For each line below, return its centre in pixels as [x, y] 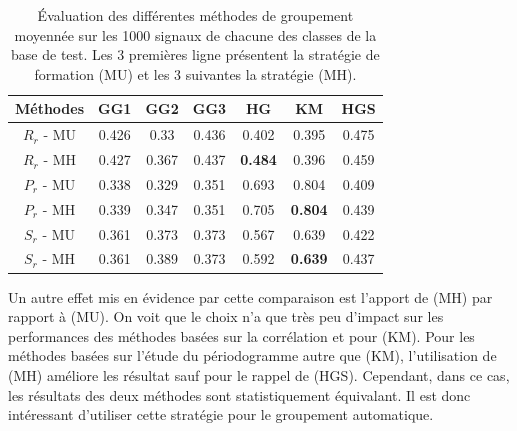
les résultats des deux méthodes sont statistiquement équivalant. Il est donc [239, 394]
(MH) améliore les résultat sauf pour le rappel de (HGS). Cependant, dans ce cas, [259, 374]
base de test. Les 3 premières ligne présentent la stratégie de [195, 54]
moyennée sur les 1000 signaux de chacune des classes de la [195, 34]
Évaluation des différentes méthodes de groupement [195, 15]
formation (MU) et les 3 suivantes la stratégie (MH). [195, 73]
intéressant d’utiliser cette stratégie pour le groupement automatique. [221, 414]
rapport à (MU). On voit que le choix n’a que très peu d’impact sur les [226, 316]
